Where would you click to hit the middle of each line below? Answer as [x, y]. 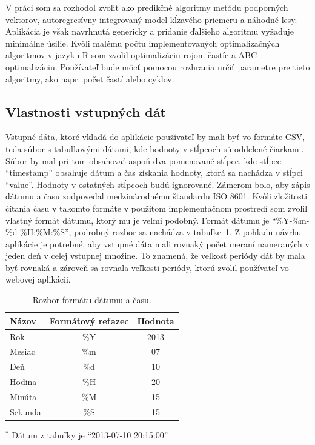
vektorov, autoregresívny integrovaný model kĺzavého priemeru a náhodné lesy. [151, 19]
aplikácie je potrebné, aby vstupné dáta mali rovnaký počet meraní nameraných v [157, 243]
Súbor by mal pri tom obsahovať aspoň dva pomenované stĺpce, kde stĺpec [143, 160]
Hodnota [156, 320]
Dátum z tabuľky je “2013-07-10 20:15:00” [90, 434]
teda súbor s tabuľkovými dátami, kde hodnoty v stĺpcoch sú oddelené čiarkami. [155, 148]
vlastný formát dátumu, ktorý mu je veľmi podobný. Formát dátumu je [138, 220]
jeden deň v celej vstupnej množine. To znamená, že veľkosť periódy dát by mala [155, 256]
